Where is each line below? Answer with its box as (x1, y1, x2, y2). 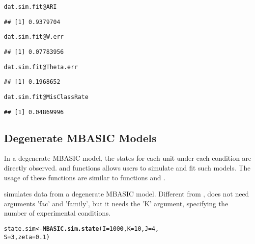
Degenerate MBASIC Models (4, 130, 157, 145)
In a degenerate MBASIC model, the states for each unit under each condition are (4, 153, 252, 163)
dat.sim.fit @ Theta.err (4, 63, 78, 71)
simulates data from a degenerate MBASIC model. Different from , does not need (4, 189, 249, 199)
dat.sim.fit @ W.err (4, 33, 64, 41)
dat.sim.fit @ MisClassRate (4, 93, 88, 100)
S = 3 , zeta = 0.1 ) (4, 233, 50, 241)
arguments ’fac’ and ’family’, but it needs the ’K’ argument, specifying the (4, 198, 228, 208)
